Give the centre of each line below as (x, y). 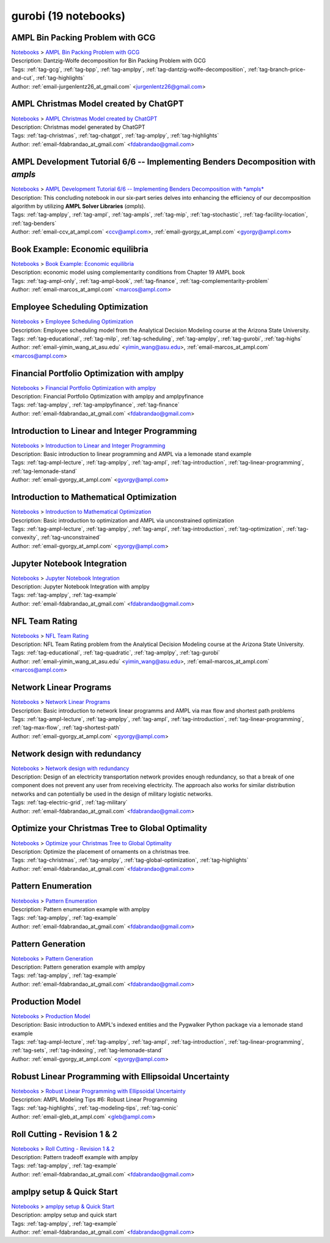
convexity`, (25, 537)
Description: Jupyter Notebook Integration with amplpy (80, 587)
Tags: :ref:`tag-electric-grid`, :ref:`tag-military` (69, 802)
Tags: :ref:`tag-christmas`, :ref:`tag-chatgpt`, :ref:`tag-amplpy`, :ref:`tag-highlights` (115, 136)
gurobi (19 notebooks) (68, 16)
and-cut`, (23, 78)
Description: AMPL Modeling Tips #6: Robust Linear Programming (94, 1099)
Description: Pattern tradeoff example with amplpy (75, 1157)
